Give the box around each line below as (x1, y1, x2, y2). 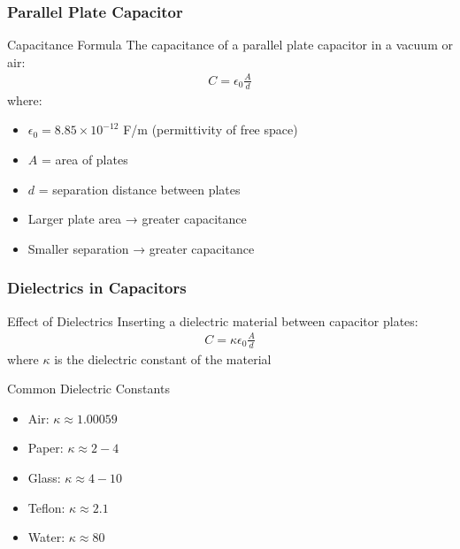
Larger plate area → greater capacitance (27, 210, 247, 228)
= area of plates (41, 149, 128, 168)
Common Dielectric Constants (7, 379, 170, 398)
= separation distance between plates (38, 179, 241, 198)
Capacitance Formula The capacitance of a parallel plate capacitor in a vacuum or (7, 35, 453, 54)
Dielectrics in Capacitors (7, 277, 187, 299)
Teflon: (27, 498, 65, 516)
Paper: (27, 438, 64, 457)
